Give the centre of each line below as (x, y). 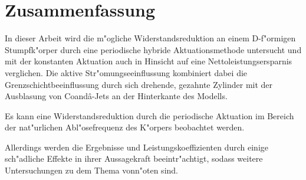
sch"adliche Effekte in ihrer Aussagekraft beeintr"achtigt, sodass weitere (134, 158)
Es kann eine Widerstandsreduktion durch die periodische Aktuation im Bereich (149, 115)
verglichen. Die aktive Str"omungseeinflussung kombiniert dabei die (126, 72)
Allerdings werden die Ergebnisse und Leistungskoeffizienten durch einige (136, 147)
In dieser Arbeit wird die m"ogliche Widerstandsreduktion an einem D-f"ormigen (150, 38)
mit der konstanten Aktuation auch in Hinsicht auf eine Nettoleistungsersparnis (149, 61)
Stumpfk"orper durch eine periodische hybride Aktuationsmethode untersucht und (153, 49)
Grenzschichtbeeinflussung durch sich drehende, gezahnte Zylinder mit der (139, 84)
